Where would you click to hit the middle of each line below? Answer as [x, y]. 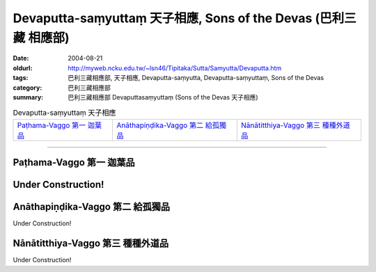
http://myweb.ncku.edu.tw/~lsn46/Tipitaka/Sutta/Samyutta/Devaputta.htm [175, 68]
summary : [28, 97]
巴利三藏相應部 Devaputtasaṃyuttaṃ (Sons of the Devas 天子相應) [163, 97]
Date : [21, 58]
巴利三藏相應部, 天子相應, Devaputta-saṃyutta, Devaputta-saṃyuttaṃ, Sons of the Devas [196, 78]
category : [28, 88]
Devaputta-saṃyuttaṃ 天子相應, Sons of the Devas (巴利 [179, 18]
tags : [21, 78]
